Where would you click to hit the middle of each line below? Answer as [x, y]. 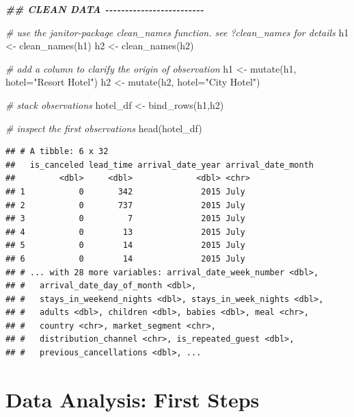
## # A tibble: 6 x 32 [57, 152]
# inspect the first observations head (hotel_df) [104, 128]
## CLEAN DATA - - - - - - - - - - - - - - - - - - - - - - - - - [105, 9]
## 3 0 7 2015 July [125, 219]
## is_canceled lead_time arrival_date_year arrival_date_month [160, 165]
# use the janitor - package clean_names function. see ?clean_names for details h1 [177, 32]
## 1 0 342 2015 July [125, 191]
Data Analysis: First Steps [133, 399]
